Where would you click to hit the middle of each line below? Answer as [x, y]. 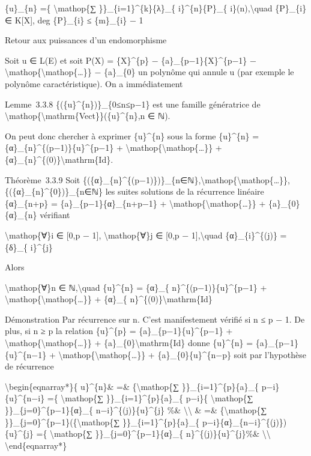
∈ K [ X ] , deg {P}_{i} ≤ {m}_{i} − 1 [74, 20]
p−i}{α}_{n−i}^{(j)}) [244, 421]
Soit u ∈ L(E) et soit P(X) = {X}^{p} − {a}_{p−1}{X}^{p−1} [126, 60]
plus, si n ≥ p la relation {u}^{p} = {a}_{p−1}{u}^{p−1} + [119, 331]
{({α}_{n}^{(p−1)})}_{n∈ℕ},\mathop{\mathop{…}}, [186, 179]
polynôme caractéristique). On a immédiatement [94, 83]
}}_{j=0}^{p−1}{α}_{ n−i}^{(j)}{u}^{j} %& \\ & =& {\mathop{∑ [136, 410]
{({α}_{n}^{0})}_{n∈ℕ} [54, 191]
